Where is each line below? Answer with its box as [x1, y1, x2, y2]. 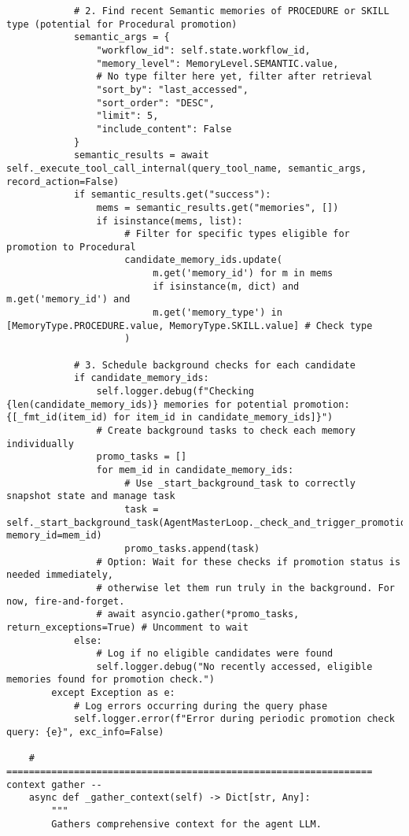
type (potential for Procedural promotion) [6, 18, 238, 30]
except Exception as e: [51, 687, 175, 699]
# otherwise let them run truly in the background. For [96, 582, 395, 594]
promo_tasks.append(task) [124, 542, 260, 554]
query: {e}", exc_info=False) [6, 727, 164, 738]
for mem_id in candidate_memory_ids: [96, 464, 294, 475]
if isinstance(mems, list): [96, 215, 243, 227]
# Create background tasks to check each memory [96, 425, 356, 436]
